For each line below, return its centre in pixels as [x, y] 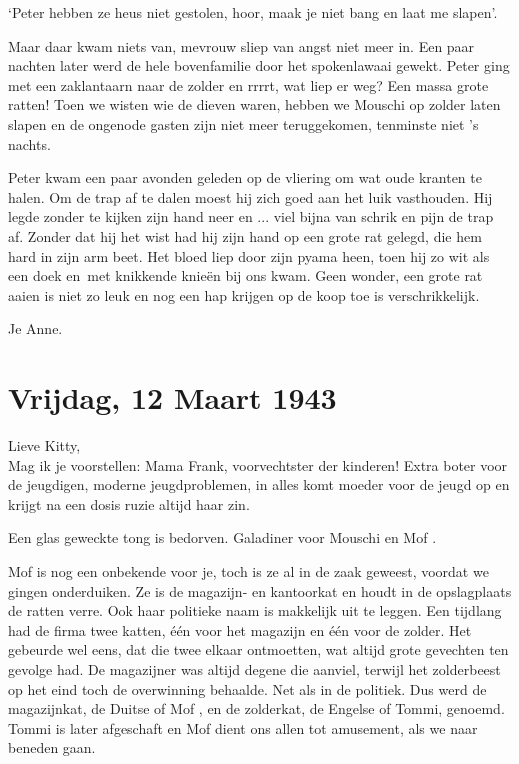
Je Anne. [35, 328]
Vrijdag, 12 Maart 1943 [172, 397]
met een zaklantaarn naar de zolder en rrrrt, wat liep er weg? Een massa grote [248, 84]
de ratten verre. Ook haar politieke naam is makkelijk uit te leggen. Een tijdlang [255, 610]
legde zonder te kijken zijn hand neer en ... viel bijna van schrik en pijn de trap [251, 216]
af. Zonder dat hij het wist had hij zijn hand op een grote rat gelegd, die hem [245, 235]
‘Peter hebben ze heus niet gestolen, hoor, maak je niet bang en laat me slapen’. [253, 12]
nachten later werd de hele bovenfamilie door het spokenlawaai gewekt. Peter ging [259, 65]
